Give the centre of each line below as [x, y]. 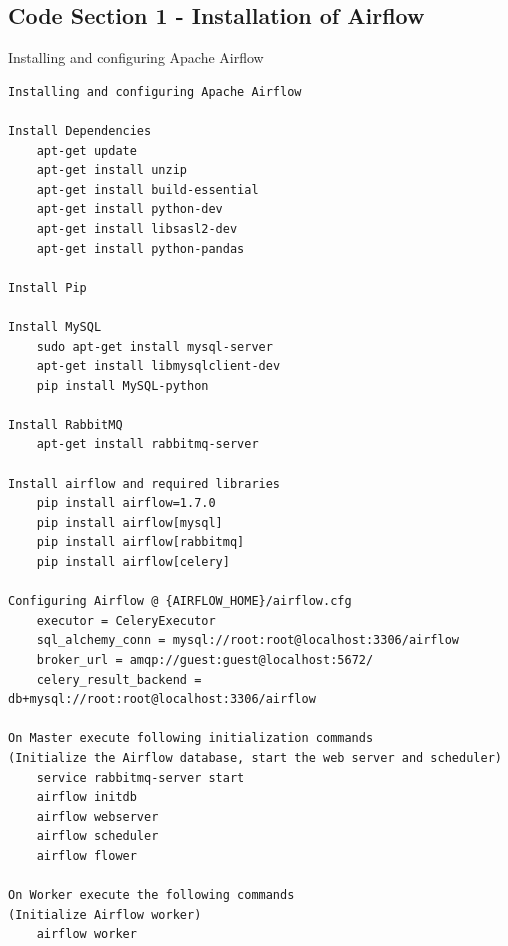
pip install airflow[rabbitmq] [140, 542]
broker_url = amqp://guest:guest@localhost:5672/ [205, 660]
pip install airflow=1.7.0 [126, 503]
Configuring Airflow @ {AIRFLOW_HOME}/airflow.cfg [180, 601]
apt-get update [86, 150]
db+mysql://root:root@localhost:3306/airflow [162, 699]
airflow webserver [97, 816]
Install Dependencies [80, 130]
